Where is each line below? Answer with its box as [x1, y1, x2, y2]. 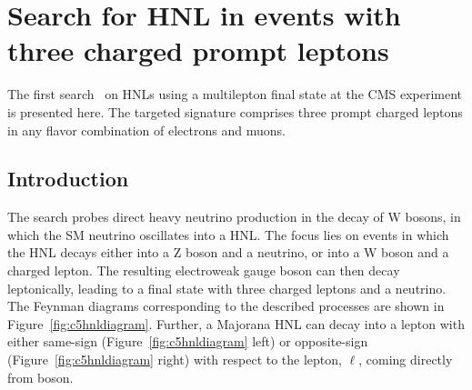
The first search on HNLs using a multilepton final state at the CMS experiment [7, 85, 463, 104]
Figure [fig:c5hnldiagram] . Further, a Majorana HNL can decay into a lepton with [7, 314, 465, 333]
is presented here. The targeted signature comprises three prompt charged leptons [7, 102, 463, 121]
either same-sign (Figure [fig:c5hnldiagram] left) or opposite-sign [7, 332, 368, 351]
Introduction [7, 165, 129, 193]
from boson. [7, 367, 74, 386]
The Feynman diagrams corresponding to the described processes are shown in [7, 296, 445, 315]
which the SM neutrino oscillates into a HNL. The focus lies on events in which [7, 225, 449, 244]
